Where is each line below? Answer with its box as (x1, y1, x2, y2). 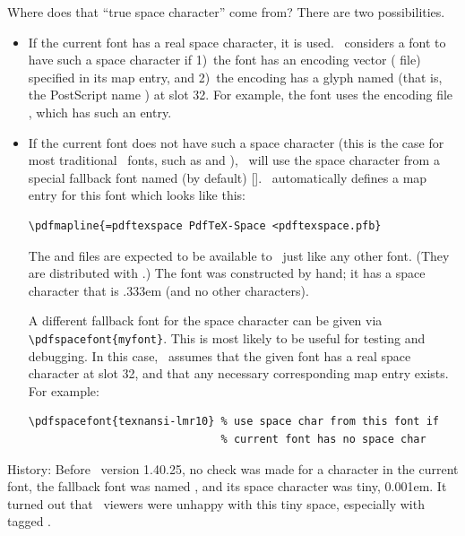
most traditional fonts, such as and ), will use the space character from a (28, 151, 440, 169)
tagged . (7, 512, 51, 531)
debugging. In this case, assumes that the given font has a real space (28, 346, 411, 365)
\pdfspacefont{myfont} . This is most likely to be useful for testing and (28, 328, 426, 347)
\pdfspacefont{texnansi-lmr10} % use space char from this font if (28, 415, 439, 428)
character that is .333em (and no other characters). (28, 281, 309, 299)
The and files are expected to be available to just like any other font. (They (28, 246, 450, 264)
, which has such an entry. (28, 102, 172, 121)
